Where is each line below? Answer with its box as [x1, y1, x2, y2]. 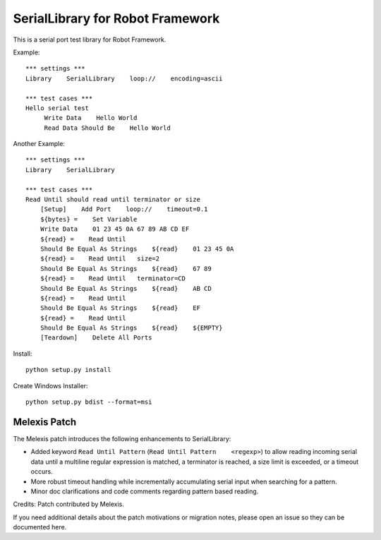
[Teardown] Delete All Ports [40, 334, 152, 342]
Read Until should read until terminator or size [25, 196, 201, 204]
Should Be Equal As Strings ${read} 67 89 [40, 265, 212, 272]
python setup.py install [25, 366, 111, 374]
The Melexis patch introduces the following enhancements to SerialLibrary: [13, 434, 231, 443]
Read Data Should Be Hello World [44, 124, 171, 132]
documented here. [13, 523, 67, 532]
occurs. [30, 467, 53, 476]
